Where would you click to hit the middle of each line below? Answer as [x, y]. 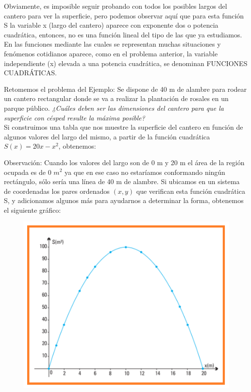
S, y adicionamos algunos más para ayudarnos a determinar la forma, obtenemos [124, 200]
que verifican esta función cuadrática [191, 191]
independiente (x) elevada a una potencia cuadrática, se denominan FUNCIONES [126, 63]
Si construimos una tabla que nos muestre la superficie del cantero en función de [124, 127]
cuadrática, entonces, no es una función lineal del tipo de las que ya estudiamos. [123, 34]
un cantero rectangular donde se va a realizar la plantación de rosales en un [116, 98]
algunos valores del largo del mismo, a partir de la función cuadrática [107, 136]
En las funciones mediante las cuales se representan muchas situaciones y [112, 44]
